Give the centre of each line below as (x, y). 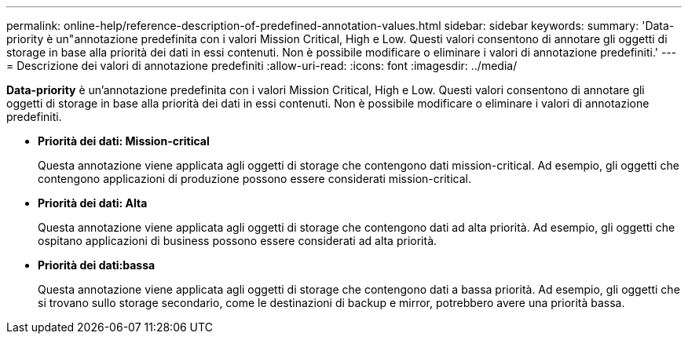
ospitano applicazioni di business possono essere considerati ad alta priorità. (238, 241)
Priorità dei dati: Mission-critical (124, 141)
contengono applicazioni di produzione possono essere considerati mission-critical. (254, 179)
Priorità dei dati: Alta (93, 203)
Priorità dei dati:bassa (97, 265)
